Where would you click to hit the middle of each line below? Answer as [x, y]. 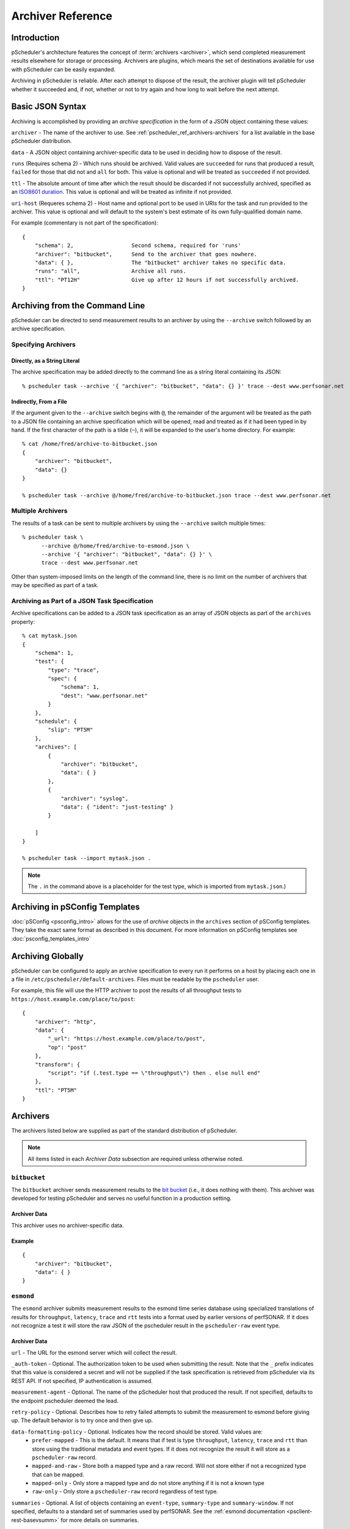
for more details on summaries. [100, 1520]
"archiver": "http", [65, 1022]
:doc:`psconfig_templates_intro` [51, 938]
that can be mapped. [58, 1475]
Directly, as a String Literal [46, 361]
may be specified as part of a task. [55, 585]
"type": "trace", [74, 670]
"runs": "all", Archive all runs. [110, 271]
